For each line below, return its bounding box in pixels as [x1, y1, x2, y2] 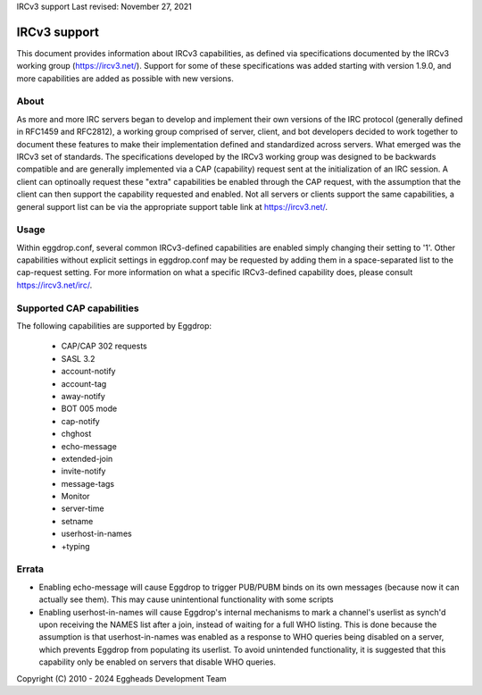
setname [61, 515, 94, 526]
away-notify [61, 390, 106, 401]
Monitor [61, 491, 90, 502]
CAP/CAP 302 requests [61, 340, 147, 352]
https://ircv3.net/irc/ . [16, 280, 93, 290]
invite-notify [61, 465, 106, 477]
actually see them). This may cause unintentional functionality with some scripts [38, 594, 334, 605]
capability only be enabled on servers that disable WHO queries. [38, 657, 277, 667]
